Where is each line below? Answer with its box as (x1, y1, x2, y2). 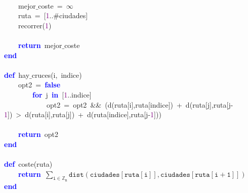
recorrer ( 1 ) (18, 20, 52, 30)
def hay (4, 69, 30, 80)
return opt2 (18, 129, 59, 139)
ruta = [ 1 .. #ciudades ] (18, 10, 88, 21)
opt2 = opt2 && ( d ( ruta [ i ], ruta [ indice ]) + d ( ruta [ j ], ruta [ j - (46, 99, 233, 110)
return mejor (18, 39, 62, 50)
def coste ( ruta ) (4, 159, 53, 169)
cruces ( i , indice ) (31, 69, 82, 80)
